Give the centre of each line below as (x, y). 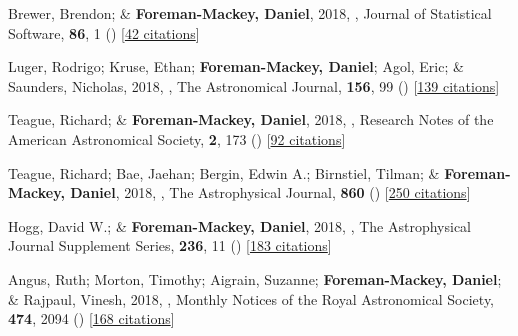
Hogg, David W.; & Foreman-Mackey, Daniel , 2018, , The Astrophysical (240, 225)
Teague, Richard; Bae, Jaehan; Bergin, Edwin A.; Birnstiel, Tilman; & (224, 172)
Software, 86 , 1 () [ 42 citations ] (104, 32)
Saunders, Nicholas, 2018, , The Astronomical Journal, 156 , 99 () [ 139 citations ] (254, 85)
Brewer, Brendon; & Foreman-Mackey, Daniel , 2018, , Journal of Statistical (250, 13)
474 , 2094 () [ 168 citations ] (91, 318)
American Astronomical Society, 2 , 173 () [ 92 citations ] (177, 138)
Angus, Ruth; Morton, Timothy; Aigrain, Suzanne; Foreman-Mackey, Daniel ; (255, 278)
